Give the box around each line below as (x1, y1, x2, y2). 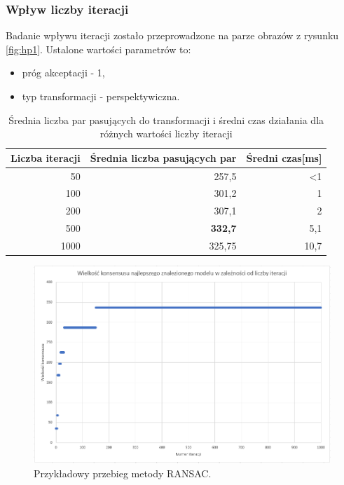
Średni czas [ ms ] (246, 150, 322, 165)
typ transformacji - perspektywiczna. (22, 89, 180, 103)
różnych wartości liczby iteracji (99, 126, 233, 141)
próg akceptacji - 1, (22, 65, 105, 80)
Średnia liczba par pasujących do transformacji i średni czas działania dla (8, 112, 324, 127)
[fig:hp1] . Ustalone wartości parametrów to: (6, 41, 191, 56)
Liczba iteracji (11, 150, 81, 165)
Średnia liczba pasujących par (90, 150, 237, 165)
